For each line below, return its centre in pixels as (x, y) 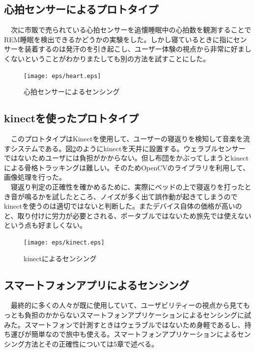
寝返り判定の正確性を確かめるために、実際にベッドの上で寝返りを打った (127, 187)
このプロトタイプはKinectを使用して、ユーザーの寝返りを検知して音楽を (127, 139)
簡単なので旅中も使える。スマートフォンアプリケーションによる (134, 334)
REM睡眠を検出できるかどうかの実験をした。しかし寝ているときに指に (119, 39)
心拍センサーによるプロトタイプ (81, 9)
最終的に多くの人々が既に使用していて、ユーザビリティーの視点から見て (127, 305)
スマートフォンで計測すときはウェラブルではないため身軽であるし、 (134, 324)
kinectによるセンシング (60, 258)
